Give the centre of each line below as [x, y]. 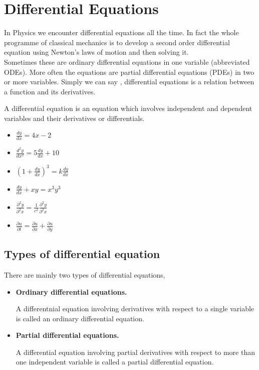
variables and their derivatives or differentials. [74, 118]
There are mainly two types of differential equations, [85, 274]
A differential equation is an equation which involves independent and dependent [128, 108]
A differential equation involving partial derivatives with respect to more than [135, 352]
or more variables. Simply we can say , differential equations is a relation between [129, 82]
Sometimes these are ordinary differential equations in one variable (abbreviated [127, 61]
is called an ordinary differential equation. [80, 318]
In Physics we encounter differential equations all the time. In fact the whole [121, 32]
